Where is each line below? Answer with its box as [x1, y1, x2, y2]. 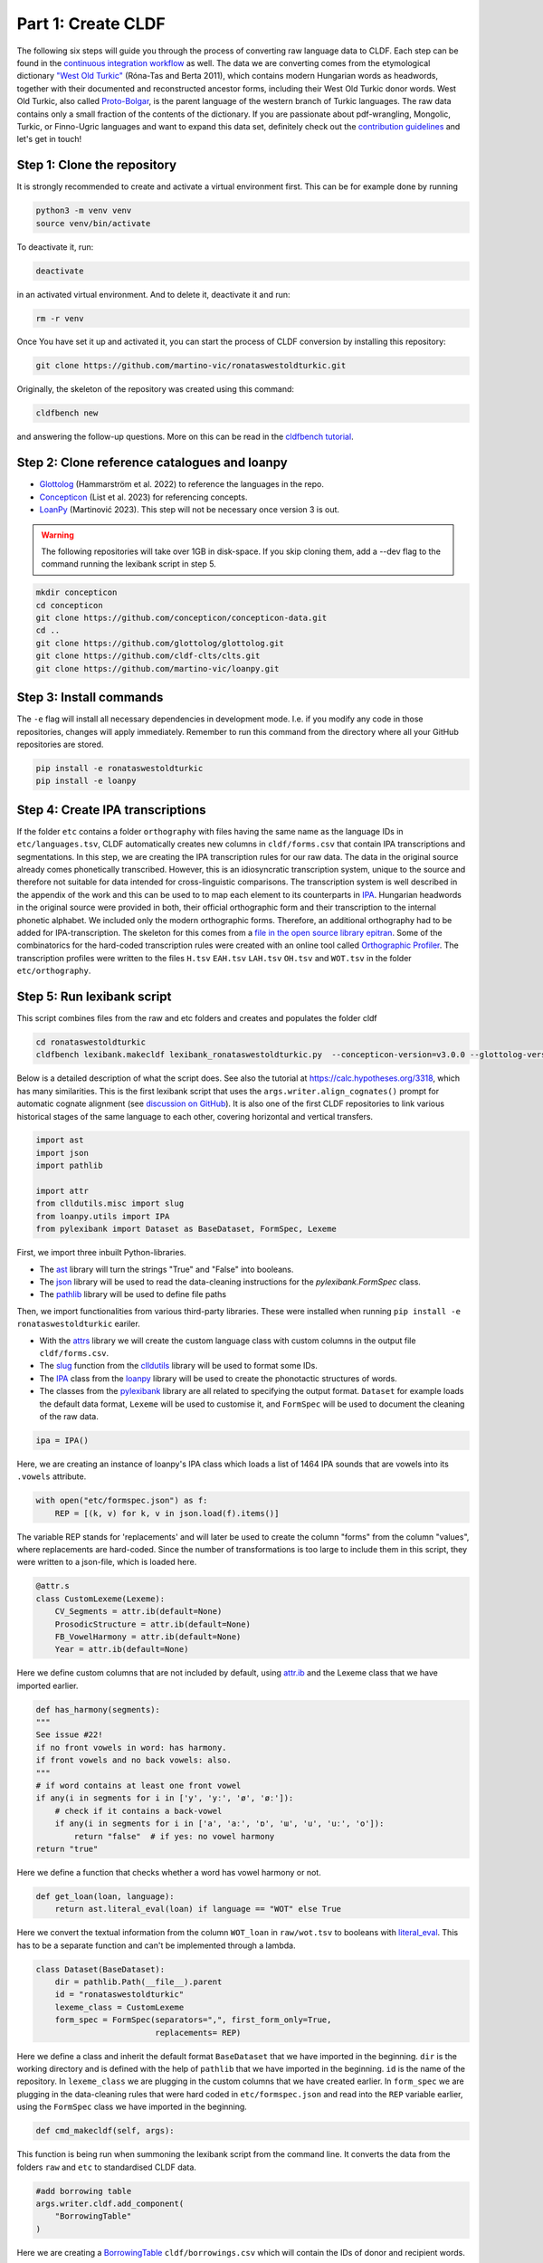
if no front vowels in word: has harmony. [35, 1743, 227, 1752]
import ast [35, 1135, 84, 1145]
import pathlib [35, 1160, 103, 1171]
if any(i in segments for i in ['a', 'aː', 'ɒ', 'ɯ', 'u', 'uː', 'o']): [54, 1819, 385, 1829]
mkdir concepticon [35, 587, 118, 597]
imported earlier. [16, 1680, 79, 1691]
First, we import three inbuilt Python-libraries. [16, 1247, 186, 1258]
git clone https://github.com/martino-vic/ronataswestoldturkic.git [35, 360, 347, 371]
